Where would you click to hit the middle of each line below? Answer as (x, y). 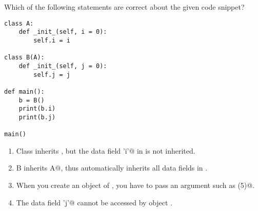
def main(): (24, 91)
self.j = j (52, 75)
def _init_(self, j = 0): (63, 66)
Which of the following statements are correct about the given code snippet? (124, 7)
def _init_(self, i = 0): (63, 32)
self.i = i (52, 40)
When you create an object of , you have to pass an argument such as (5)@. (135, 185)
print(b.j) (37, 117)
